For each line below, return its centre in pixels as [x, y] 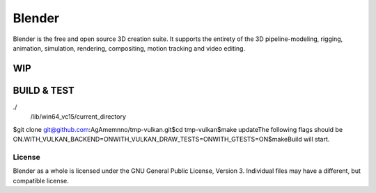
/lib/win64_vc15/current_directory [78, 117]
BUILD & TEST [44, 90]
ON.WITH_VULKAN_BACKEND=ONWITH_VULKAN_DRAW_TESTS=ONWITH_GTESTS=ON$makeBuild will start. [171, 140]
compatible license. [41, 181]
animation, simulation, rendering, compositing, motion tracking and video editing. [129, 48]
